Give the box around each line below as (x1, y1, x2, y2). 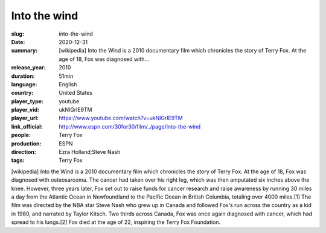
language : (11, 80, 37, 88)
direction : (11, 148, 36, 156)
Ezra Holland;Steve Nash (59, 148, 121, 156)
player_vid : (11, 106, 39, 113)
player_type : (11, 97, 44, 105)
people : (11, 132, 31, 139)
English (59, 80, 77, 88)
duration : (11, 72, 36, 80)
